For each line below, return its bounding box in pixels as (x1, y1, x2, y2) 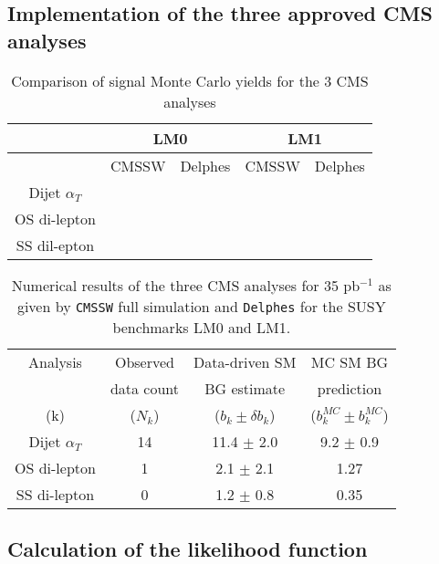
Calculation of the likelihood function (7, 534, 368, 562)
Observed (114, 350, 174, 372)
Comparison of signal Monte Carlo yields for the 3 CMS (11, 69, 369, 91)
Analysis (28, 350, 82, 372)
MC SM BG (310, 350, 389, 372)
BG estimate (204, 377, 286, 399)
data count (110, 377, 180, 399)
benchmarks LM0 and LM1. (112, 316, 291, 338)
